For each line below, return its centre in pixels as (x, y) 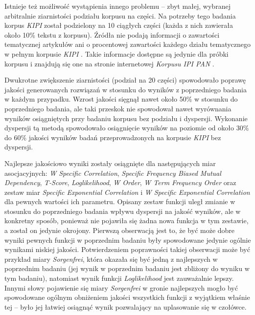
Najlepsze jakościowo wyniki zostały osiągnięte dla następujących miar (110, 163)
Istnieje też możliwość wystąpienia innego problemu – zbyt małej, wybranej (117, 6)
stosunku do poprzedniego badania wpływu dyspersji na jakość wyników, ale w (123, 211)
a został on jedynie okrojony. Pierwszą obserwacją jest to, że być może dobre (120, 230)
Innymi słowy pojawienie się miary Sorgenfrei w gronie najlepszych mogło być (121, 287)
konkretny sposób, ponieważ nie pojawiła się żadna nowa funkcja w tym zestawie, (127, 220)
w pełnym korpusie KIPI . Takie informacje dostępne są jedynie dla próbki (116, 53)
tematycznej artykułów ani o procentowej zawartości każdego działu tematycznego (128, 44)
